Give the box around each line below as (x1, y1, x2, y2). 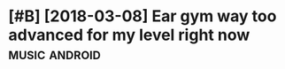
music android (8, 44, 101, 64)
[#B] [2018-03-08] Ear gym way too (8, 6, 277, 27)
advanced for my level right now (8, 25, 250, 45)
